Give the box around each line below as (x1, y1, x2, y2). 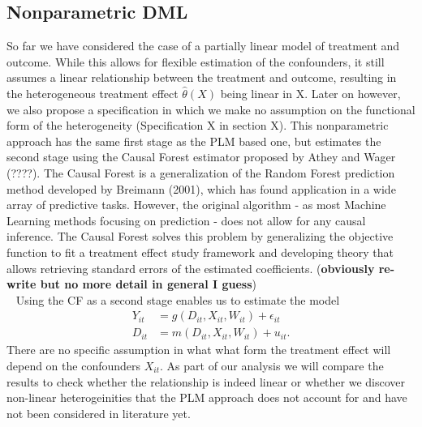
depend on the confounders (6, 357, 141, 374)
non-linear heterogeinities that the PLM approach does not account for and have (6, 389, 407, 406)
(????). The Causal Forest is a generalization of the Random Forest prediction (6, 164, 395, 181)
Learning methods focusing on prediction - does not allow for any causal (6, 211, 366, 228)
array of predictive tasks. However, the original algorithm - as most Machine (6, 196, 386, 213)
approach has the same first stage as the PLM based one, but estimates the (6, 132, 381, 149)
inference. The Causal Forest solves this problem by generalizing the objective (6, 228, 394, 245)
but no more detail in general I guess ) (40, 275, 256, 292)
